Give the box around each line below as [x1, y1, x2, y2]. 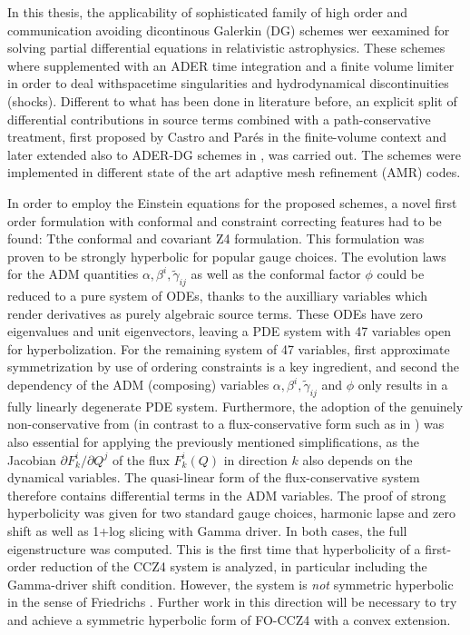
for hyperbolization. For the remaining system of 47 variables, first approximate [7, 339, 450, 358]
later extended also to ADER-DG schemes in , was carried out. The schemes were [7, 144, 461, 164]
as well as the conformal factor [191, 264, 361, 283]
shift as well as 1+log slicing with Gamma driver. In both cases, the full [7, 521, 407, 541]
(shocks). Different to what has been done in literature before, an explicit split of [7, 91, 457, 110]
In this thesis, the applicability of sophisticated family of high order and [7, 3, 408, 21]
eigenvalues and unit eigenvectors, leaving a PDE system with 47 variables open [7, 322, 452, 341]
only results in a [357, 375, 448, 394]
